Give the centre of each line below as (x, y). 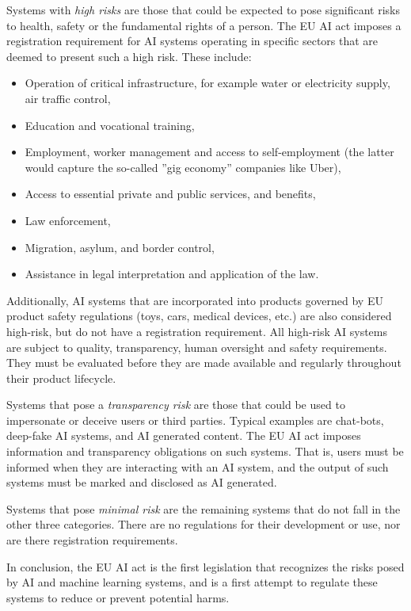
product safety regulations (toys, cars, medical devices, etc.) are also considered (199, 316)
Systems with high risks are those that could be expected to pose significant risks (204, 10)
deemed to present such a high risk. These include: (129, 56)
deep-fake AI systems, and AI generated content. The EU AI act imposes (184, 435)
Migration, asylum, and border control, (120, 247)
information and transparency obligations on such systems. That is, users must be (205, 451)
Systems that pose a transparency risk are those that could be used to (176, 405)
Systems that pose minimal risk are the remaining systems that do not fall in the (204, 508)
